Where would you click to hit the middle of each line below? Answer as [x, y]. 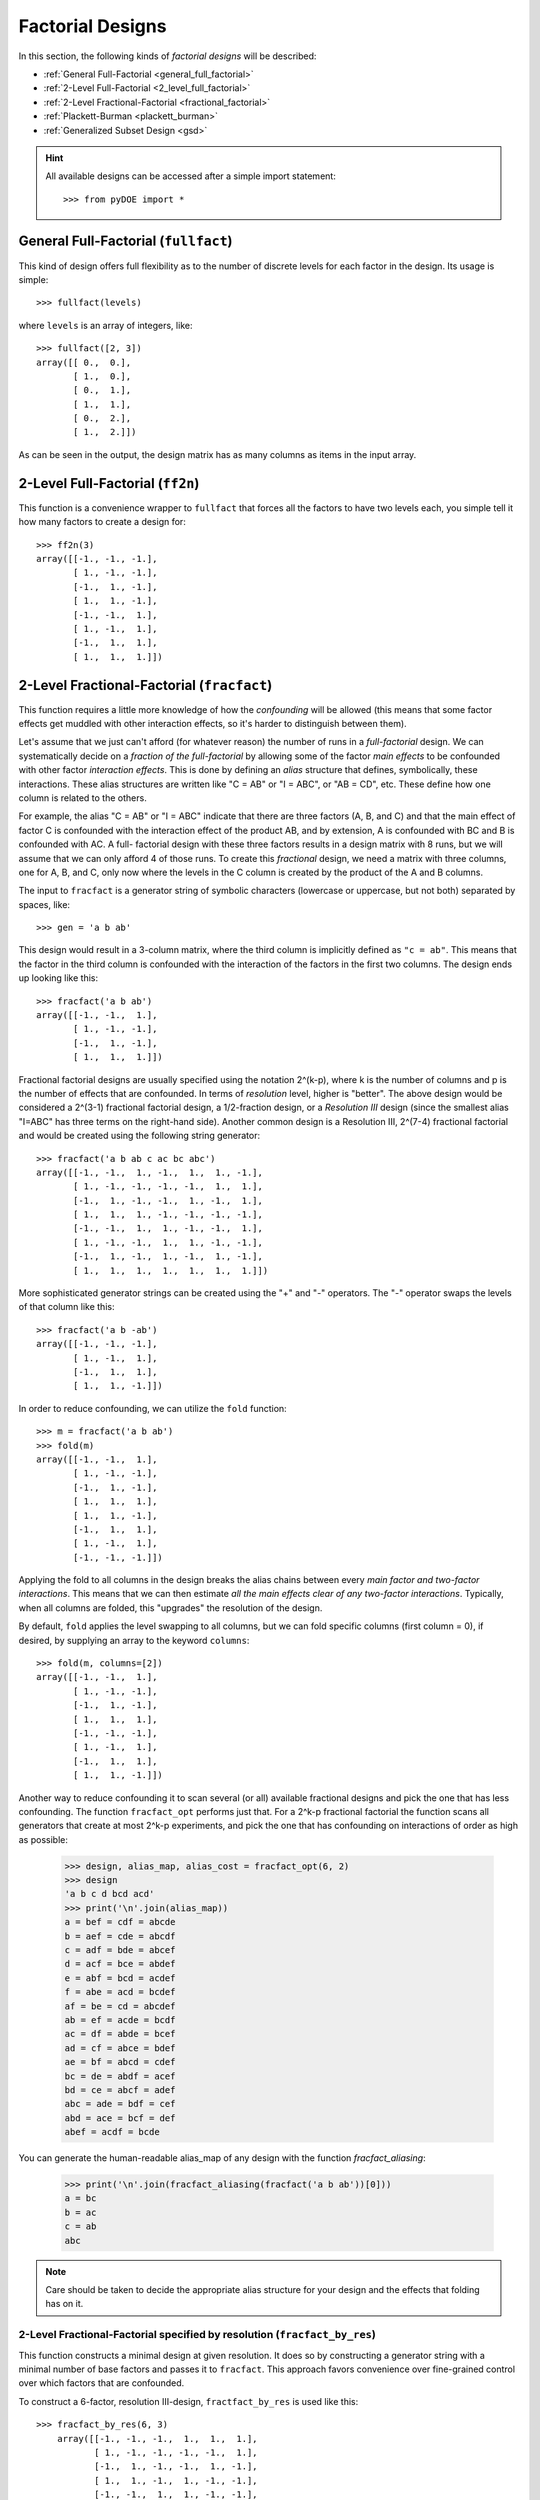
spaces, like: [44, 904]
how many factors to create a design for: [102, 522]
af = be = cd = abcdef [120, 2006]
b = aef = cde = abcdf [120, 1936]
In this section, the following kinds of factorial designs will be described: [167, 56]
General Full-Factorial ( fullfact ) [125, 241]
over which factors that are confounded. [101, 2383]
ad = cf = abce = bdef [120, 2048]
